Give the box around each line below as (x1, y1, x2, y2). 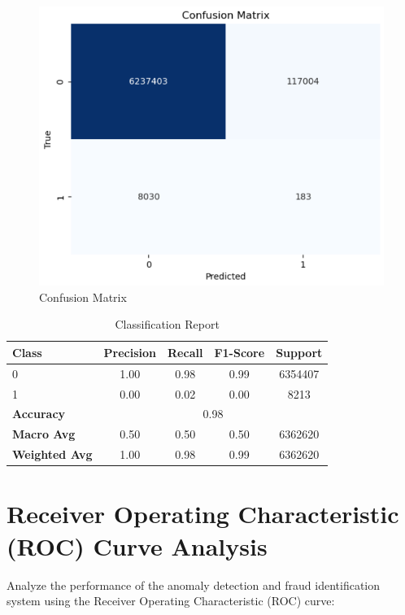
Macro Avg (12, 425, 76, 443)
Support (276, 343, 323, 360)
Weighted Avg (12, 446, 93, 463)
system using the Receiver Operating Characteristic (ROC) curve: (7, 592, 335, 609)
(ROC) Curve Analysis (7, 529, 268, 562)
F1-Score (214, 343, 265, 360)
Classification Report (115, 316, 220, 333)
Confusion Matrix (39, 288, 127, 305)
